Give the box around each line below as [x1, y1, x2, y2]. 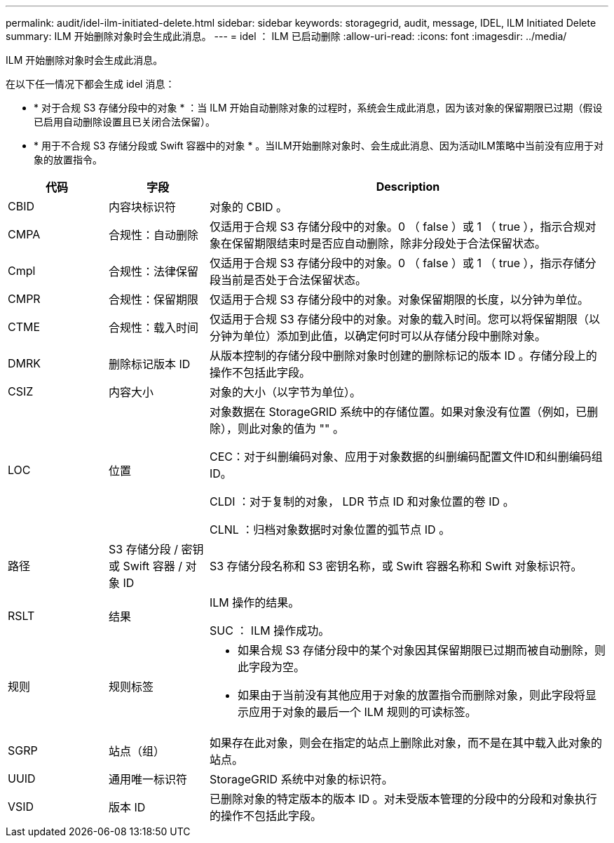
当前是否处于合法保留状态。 [220, 273, 367, 287]
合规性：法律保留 [108, 264, 198, 278]
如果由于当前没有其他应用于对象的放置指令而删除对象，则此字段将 [237, 688, 585, 702]
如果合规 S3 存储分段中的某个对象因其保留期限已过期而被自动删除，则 [237, 643, 606, 657]
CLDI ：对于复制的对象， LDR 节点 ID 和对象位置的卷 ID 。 [209, 494, 514, 508]
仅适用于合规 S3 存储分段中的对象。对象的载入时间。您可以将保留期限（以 [209, 312, 601, 326]
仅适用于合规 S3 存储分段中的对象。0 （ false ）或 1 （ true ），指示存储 [209, 256, 585, 270]
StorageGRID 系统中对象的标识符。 [209, 772, 393, 786]
